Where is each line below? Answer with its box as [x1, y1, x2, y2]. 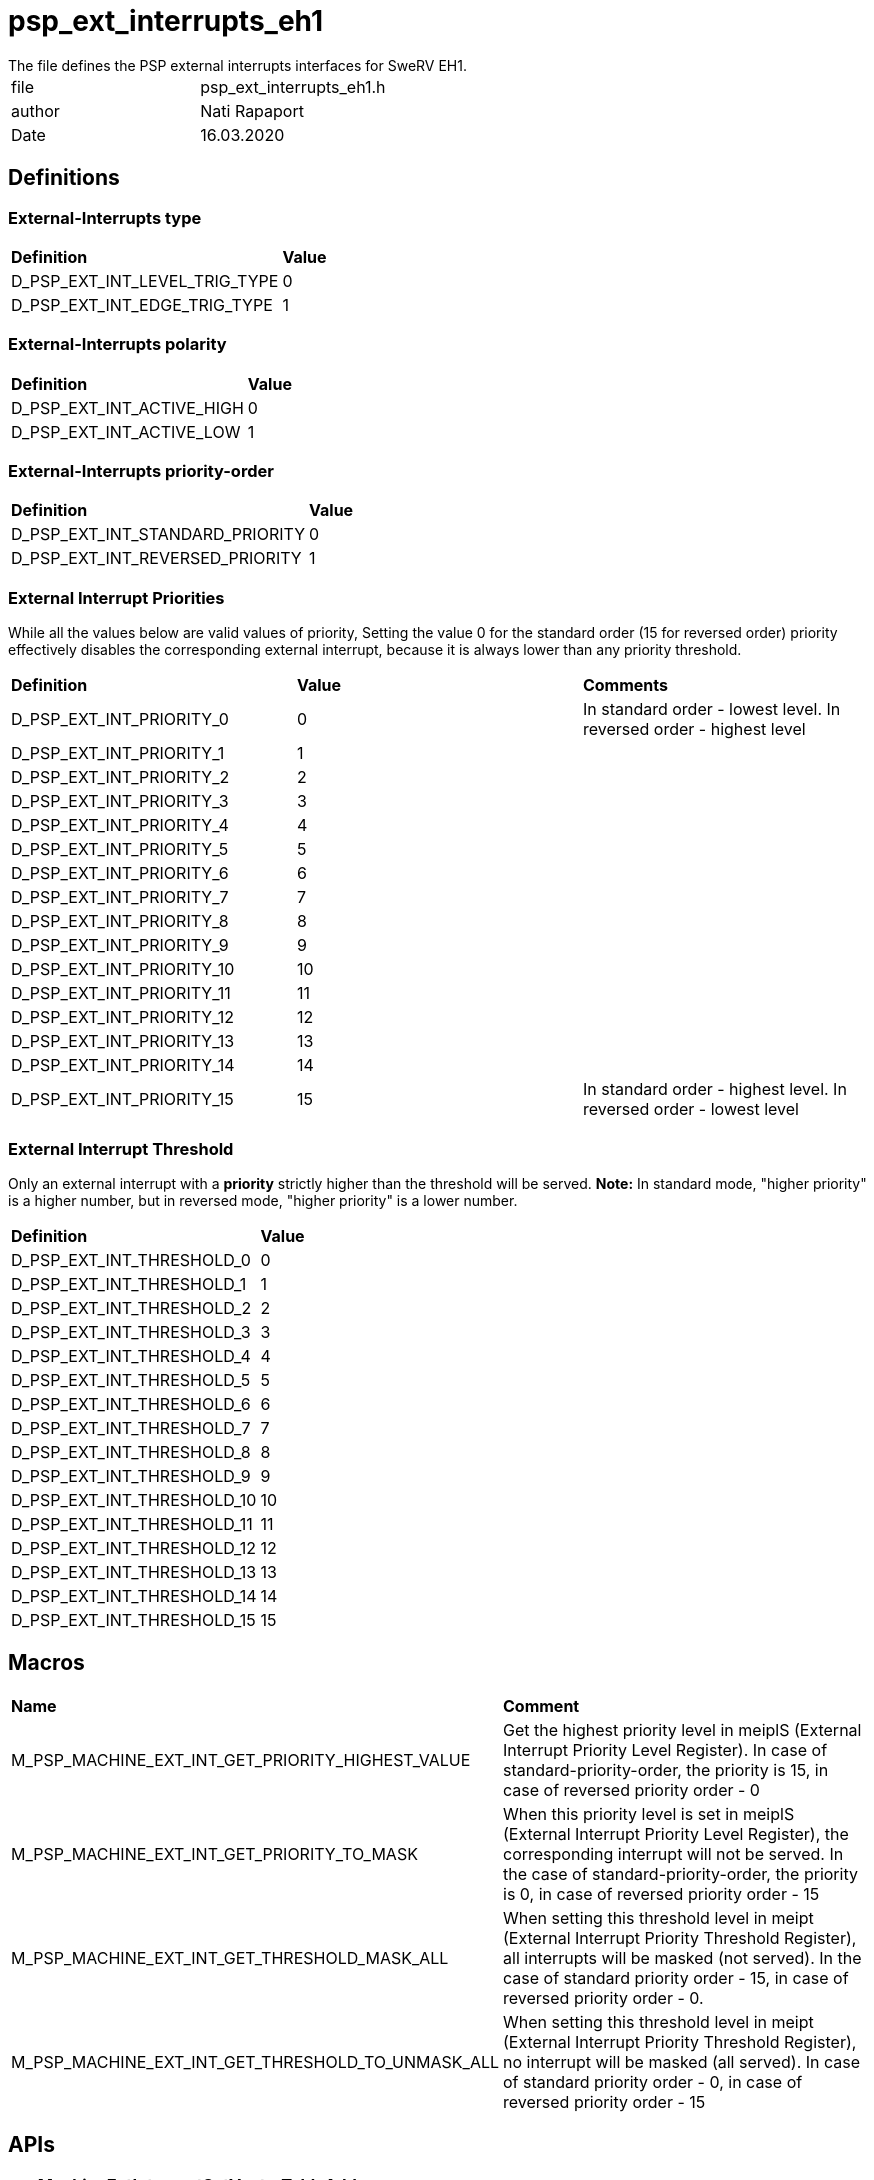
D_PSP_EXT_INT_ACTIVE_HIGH [11, 397, 244, 418]
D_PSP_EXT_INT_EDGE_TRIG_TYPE [11, 294, 273, 315]
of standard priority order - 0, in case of [503, 2071, 803, 2092]
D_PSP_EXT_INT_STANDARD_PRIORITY [11, 524, 305, 545]
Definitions [8, 165, 120, 191]
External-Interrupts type [8, 207, 202, 228]
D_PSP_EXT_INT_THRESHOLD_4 [11, 1345, 251, 1366]
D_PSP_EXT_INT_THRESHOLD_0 [11, 1249, 251, 1270]
